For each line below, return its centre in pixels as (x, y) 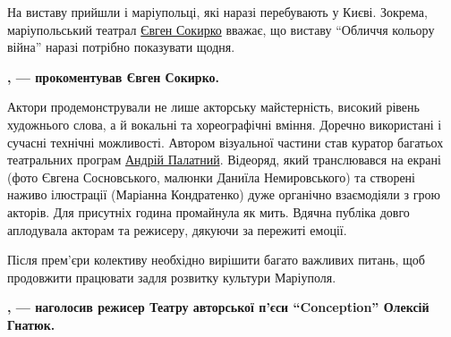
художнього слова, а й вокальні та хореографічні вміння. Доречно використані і (225, 124)
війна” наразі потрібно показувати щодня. (121, 47)
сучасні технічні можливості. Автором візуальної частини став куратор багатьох (225, 142)
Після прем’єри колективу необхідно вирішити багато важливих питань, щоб (216, 260)
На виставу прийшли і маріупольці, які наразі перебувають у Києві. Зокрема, (217, 12)
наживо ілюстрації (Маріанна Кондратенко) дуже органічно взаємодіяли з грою (224, 194)
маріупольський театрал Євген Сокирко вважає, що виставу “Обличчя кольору (221, 29)
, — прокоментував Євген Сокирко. (113, 76)
